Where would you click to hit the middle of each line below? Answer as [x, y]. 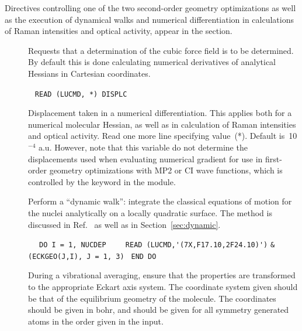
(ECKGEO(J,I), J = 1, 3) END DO [92, 256]
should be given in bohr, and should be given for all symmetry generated [159, 310]
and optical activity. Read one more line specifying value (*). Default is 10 [163, 136]
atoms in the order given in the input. [96, 321]
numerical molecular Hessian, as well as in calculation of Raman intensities [162, 124]
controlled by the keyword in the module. [102, 181]
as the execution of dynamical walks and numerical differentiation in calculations [149, 19]
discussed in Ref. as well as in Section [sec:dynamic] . [124, 224]
